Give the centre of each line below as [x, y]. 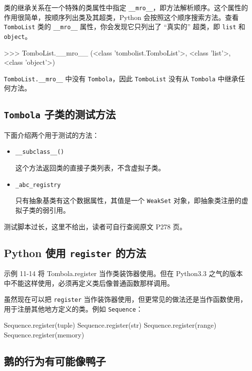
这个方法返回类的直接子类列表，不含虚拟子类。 [90, 168]
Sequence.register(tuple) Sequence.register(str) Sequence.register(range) [110, 325]
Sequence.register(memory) [44, 334]
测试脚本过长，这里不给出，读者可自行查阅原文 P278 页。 [95, 226]
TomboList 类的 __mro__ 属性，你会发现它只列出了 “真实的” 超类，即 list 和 [125, 27]
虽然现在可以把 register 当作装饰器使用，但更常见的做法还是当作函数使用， [126, 299]
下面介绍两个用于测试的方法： [51, 135]
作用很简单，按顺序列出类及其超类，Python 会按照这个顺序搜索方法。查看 [121, 17]
